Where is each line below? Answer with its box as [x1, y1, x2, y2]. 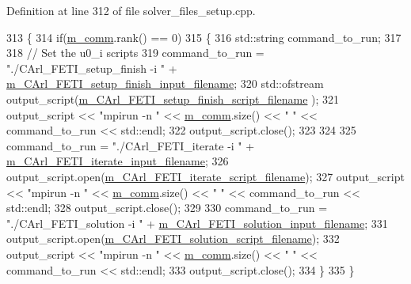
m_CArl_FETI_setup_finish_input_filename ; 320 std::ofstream [6, 75, 324, 92]
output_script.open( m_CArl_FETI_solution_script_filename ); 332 [6, 230, 340, 247]
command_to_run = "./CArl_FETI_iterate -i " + [6, 137, 255, 153]
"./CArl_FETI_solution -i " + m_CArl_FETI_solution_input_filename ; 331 [6, 214, 388, 231]
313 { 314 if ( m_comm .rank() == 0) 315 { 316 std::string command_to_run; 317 [6, 28, 401, 45]
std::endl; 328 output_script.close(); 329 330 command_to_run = [6, 199, 328, 216]
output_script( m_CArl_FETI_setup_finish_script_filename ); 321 [6, 90, 340, 107]
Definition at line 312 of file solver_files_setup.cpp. [6, 2, 256, 18]
